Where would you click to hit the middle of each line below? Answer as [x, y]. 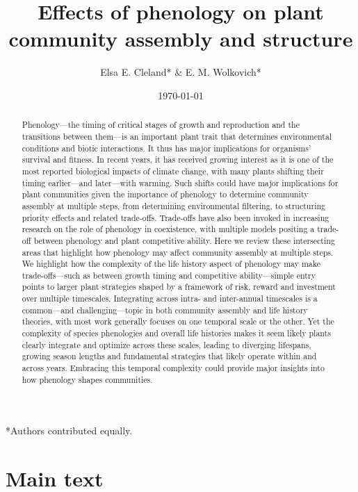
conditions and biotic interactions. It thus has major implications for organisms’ [166, 148]
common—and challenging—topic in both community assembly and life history [165, 310]
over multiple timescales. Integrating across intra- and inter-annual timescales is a [170, 298]
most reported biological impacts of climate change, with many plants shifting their [173, 171]
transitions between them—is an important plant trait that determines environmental [177, 136]
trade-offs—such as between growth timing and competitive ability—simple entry [169, 275]
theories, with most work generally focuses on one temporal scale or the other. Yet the [178, 321]
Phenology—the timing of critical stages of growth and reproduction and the [161, 125]
